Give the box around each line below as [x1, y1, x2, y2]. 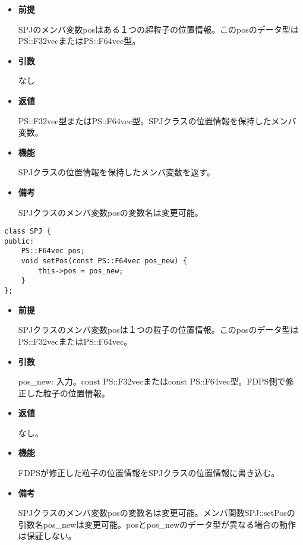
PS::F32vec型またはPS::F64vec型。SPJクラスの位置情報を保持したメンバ [18, 114, 296, 127]
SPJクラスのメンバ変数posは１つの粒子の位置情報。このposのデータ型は [18, 323, 299, 336]
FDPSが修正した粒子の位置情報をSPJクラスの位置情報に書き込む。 [18, 467, 280, 479]
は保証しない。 [18, 530, 77, 542]
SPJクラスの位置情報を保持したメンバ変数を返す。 [18, 166, 215, 178]
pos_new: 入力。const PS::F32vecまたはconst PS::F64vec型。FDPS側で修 [18, 375, 294, 388]
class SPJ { [4, 227, 51, 236]
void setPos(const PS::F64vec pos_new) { [21, 257, 187, 266]
